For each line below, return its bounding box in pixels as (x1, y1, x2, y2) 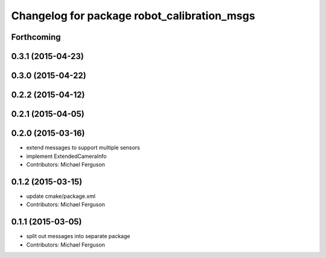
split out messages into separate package (26, 233, 130, 240)
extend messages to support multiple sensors (26, 144, 140, 151)
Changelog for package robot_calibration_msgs (11, 9, 255, 22)
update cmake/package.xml (26, 192, 96, 200)
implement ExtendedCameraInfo (26, 153, 107, 160)
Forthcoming (11, 32, 61, 42)
